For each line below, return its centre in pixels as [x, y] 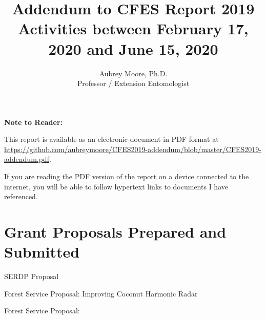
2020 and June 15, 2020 [133, 48]
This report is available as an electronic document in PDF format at [111, 139]
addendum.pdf [27, 159]
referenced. [21, 196]
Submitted [42, 252]
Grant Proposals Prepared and [115, 232]
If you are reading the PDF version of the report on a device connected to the [127, 176]
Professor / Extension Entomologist [133, 83]
